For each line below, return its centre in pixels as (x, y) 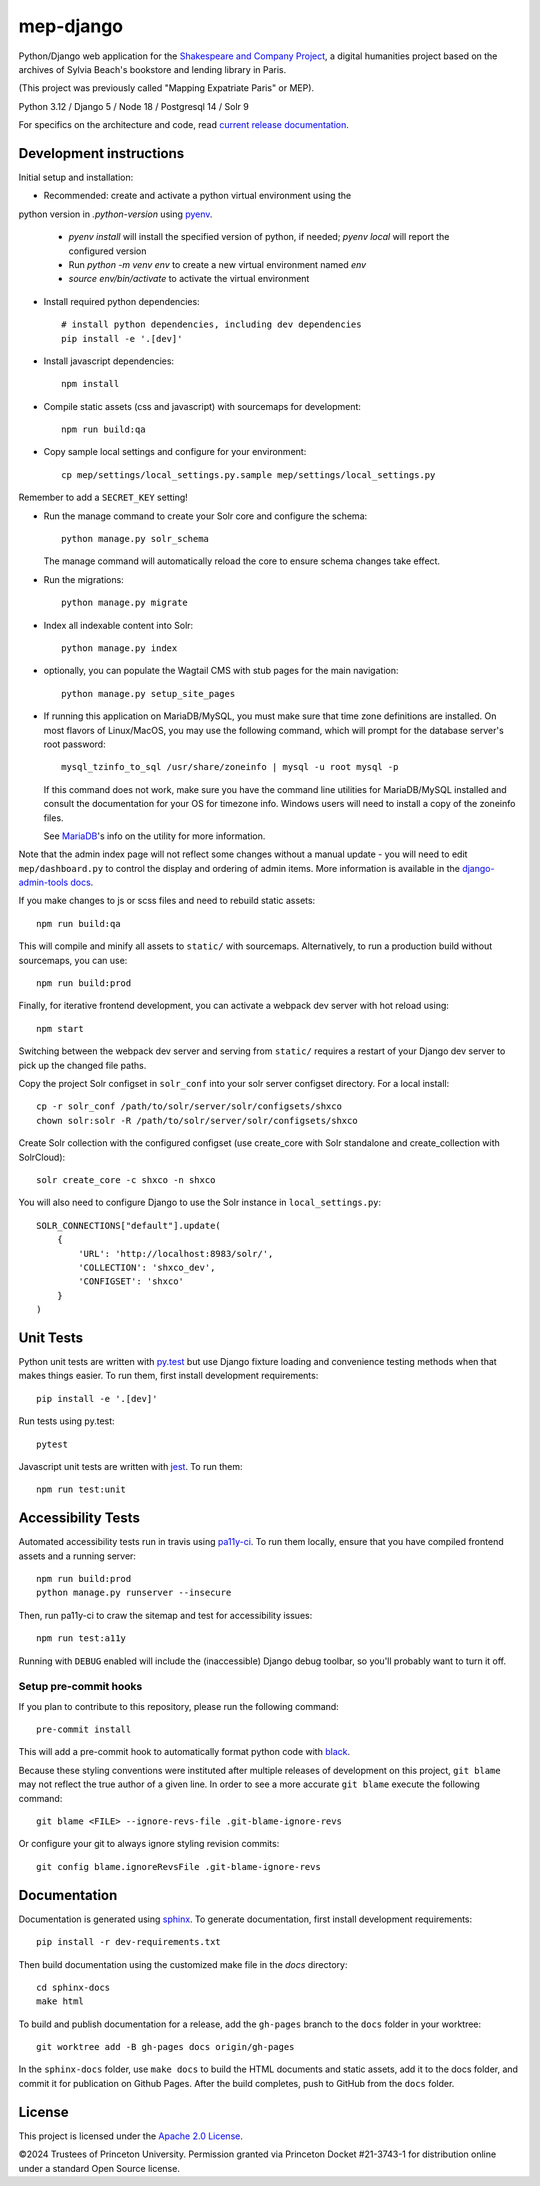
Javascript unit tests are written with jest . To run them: (130, 1466)
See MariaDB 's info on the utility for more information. (154, 836)
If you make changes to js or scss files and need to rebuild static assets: (167, 901)
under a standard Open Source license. (99, 2168)
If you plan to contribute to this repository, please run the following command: (178, 1706)
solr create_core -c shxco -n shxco (126, 1179)
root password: (74, 744)
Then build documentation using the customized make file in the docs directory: (183, 1964)
